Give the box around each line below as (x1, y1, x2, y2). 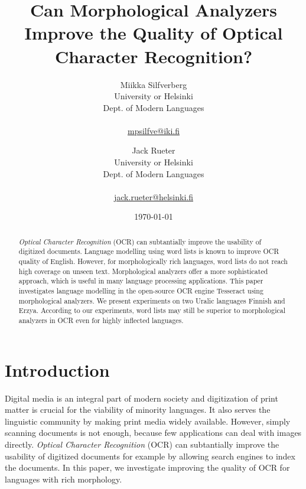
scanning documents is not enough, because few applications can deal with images (5, 426, 302, 439)
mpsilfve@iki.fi (128, 124, 180, 136)
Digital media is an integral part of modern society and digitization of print (5, 392, 278, 404)
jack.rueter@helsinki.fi (114, 190, 193, 203)
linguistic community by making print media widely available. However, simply (5, 415, 291, 427)
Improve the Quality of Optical (24, 21, 283, 45)
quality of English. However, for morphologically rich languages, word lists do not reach (18, 256, 288, 266)
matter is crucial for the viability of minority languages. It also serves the (5, 403, 271, 416)
